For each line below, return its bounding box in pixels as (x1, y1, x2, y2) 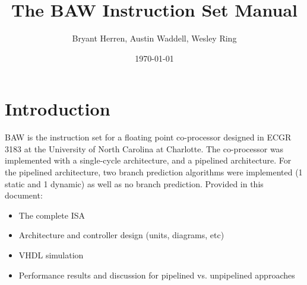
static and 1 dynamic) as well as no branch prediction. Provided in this (5, 177, 264, 190)
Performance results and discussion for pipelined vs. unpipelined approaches (18, 268, 295, 281)
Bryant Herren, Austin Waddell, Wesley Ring (72, 32, 237, 44)
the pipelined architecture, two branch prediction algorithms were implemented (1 (5, 166, 303, 178)
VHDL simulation (18, 249, 84, 261)
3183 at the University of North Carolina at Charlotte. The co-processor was (5, 142, 284, 155)
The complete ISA (18, 209, 85, 221)
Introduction (5, 97, 110, 121)
